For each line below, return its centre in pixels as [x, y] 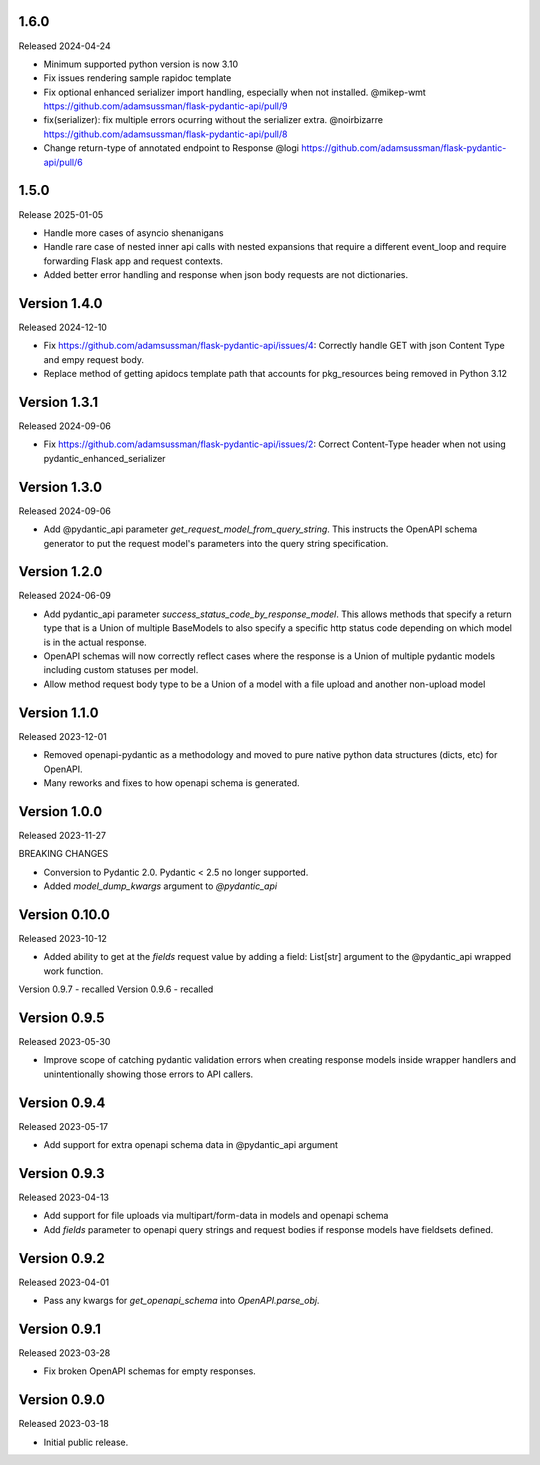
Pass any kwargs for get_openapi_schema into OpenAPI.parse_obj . [181, 1301]
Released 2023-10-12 [62, 938]
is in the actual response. [95, 642]
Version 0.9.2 [61, 1258]
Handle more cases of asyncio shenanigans [133, 232]
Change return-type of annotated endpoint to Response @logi [171, 148]
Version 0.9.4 [62, 1102]
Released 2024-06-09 [65, 596]
